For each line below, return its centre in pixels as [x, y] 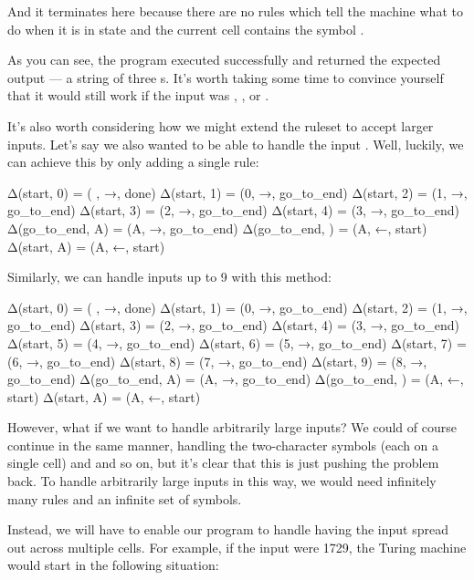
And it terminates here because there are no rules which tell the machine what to [235, 11]
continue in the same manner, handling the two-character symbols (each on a [223, 445]
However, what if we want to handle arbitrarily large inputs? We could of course [232, 427]
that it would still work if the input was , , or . [138, 95]
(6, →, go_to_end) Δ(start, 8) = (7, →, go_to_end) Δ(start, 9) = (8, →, [217, 361]
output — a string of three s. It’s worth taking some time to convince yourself [226, 77]
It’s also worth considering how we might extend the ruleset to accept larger [221, 125]
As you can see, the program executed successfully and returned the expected [224, 60]
